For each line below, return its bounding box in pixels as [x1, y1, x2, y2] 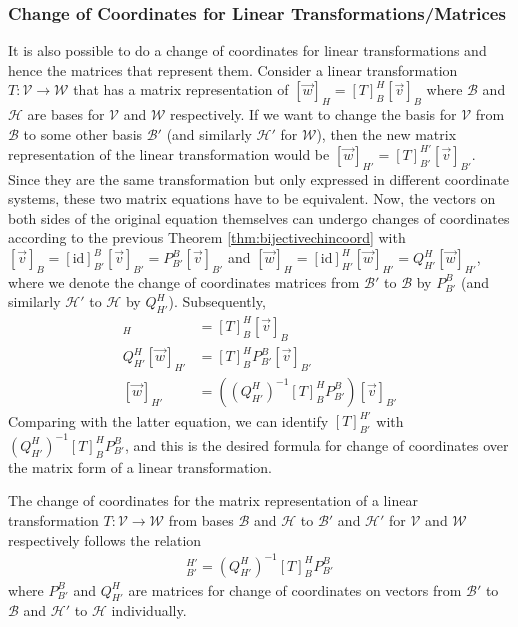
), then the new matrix [316, 123, 457, 144]
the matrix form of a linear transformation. [8, 456, 272, 477]
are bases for [27, 104, 105, 125]
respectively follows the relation [8, 529, 202, 550]
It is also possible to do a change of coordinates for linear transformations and [8, 40, 487, 61]
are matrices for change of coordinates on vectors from [128, 579, 462, 600]
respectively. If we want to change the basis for [170, 104, 457, 125]
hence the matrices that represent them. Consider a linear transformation [8, 59, 458, 80]
